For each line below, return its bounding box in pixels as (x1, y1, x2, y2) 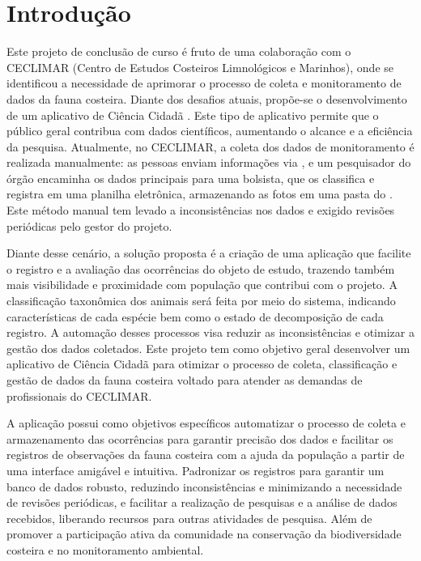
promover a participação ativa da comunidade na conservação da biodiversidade (6, 525, 402, 542)
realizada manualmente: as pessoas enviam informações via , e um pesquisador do (6, 154, 411, 171)
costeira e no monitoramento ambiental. (6, 541, 204, 558)
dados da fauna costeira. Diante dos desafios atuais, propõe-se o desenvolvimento (6, 90, 407, 107)
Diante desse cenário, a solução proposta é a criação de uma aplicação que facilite (6, 244, 411, 261)
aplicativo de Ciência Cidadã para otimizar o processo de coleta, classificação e (6, 355, 398, 372)
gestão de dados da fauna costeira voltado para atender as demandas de (6, 372, 363, 388)
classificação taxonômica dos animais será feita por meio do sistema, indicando (6, 292, 396, 309)
